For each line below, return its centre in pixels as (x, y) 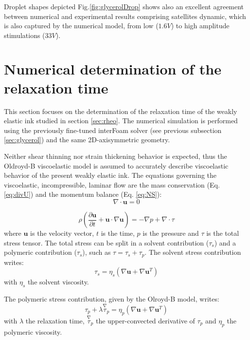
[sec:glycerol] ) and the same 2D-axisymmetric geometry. (87, 140)
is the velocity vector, (62, 233)
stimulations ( (25, 35)
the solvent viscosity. (58, 282)
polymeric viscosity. (33, 331)
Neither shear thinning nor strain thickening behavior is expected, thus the (116, 156)
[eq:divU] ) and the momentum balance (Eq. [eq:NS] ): (83, 194)
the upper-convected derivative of (145, 320)
